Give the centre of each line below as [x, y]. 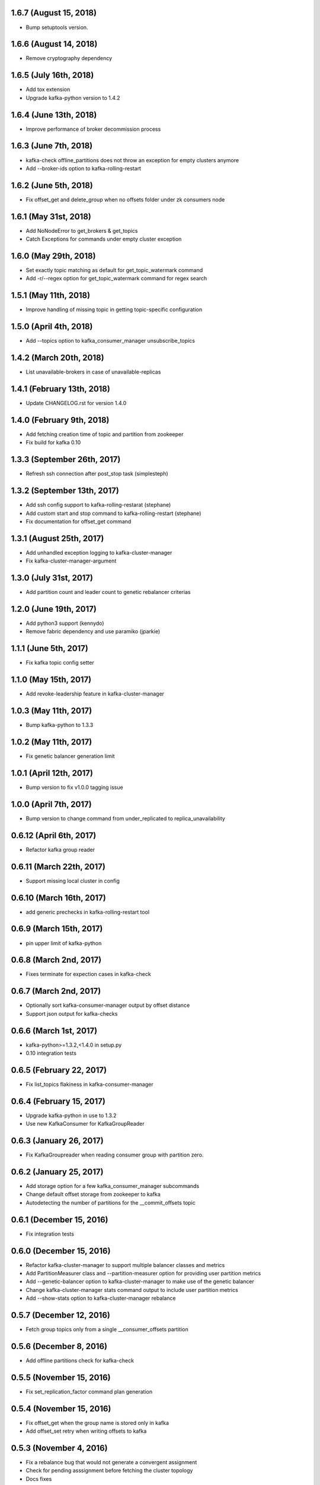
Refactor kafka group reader [60, 849]
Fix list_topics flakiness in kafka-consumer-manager [89, 1084]
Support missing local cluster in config [73, 881]
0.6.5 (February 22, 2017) [59, 1070]
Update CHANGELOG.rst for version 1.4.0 [76, 403]
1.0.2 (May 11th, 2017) [52, 742]
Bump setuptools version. [57, 27]
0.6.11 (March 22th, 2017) [58, 866]
